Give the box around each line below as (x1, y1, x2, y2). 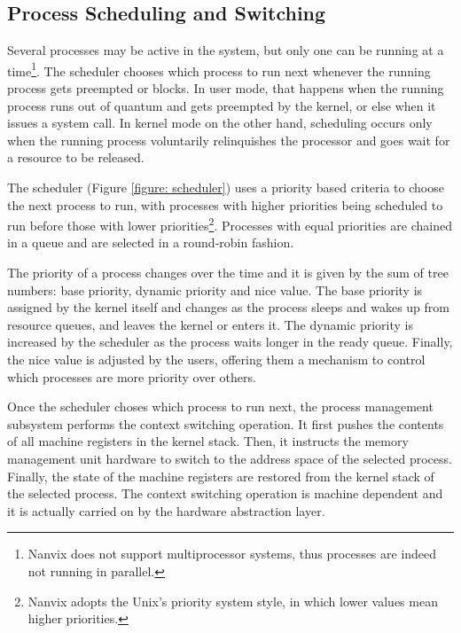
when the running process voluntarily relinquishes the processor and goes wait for (7, 130, 450, 149)
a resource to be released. (7, 148, 145, 167)
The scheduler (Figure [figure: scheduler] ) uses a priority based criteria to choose (7, 178, 444, 197)
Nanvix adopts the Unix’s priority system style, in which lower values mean (27, 591, 438, 610)
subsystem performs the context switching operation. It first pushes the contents (7, 414, 444, 433)
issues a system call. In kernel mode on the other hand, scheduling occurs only (7, 113, 433, 132)
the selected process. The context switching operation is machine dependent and (7, 484, 443, 503)
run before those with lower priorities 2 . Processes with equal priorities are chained (7, 214, 452, 234)
